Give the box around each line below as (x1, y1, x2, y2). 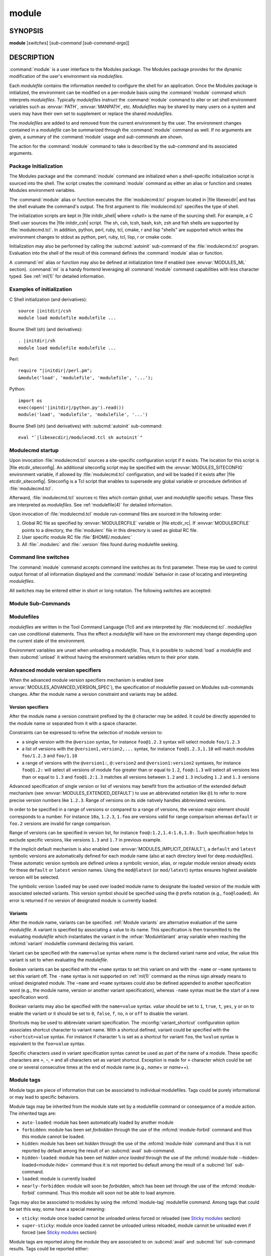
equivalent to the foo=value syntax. (9, 1040, 85, 1047)
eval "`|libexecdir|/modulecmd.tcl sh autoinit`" (18, 435, 143, 441)
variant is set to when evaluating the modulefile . (9, 957, 108, 963)
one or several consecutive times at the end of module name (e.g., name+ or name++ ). (9, 1064, 190, 1070)
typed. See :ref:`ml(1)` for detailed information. (9, 273, 105, 279)
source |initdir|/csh (18, 308, 71, 314)
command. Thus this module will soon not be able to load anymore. (37, 1190, 176, 1196)
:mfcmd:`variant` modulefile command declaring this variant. (9, 940, 134, 947)
